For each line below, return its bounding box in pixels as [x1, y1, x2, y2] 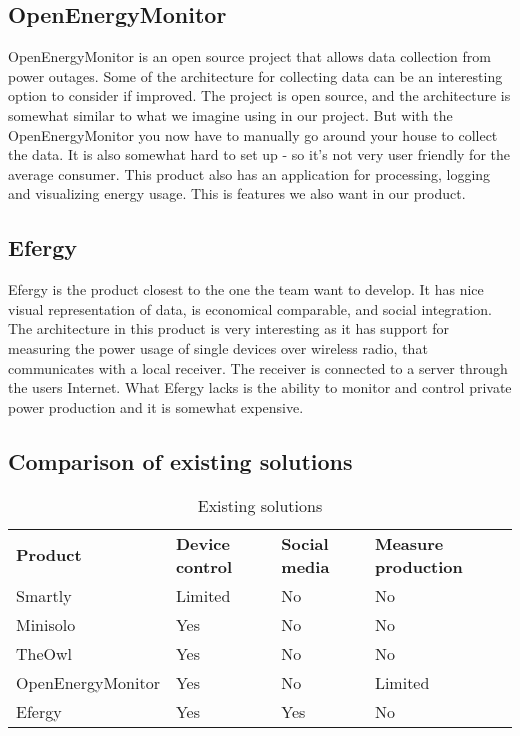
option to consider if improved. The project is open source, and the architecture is [8, 85, 511, 106]
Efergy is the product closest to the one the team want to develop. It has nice [8, 279, 484, 300]
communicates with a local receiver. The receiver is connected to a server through [8, 357, 508, 378]
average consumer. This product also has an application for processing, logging [8, 163, 491, 184]
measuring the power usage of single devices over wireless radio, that [8, 337, 428, 358]
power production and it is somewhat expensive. [8, 396, 304, 417]
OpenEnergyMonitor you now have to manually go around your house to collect [8, 124, 498, 145]
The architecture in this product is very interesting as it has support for [8, 318, 449, 339]
